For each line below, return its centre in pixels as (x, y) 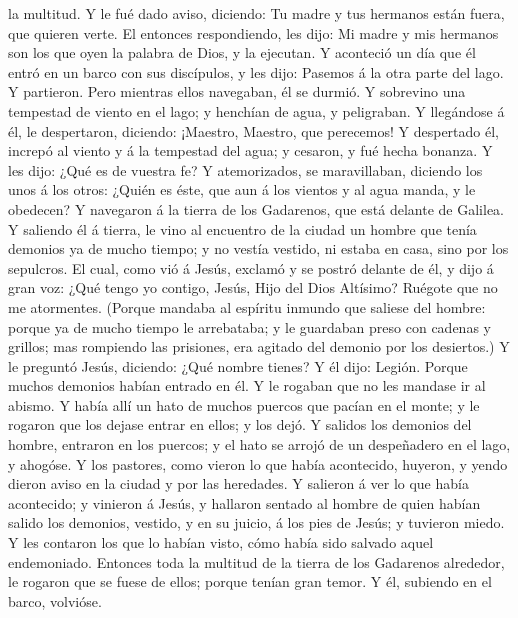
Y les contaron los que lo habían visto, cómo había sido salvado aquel (221, 542)
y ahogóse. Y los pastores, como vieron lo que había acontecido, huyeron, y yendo (258, 463)
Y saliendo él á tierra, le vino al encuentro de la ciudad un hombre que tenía (242, 228)
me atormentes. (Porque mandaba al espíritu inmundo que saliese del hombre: (247, 306)
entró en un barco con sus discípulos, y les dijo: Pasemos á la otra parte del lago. (256, 71)
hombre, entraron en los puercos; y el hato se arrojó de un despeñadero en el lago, (259, 444)
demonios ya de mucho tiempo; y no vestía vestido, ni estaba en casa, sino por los (258, 248)
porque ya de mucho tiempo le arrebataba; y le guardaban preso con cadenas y (249, 326)
